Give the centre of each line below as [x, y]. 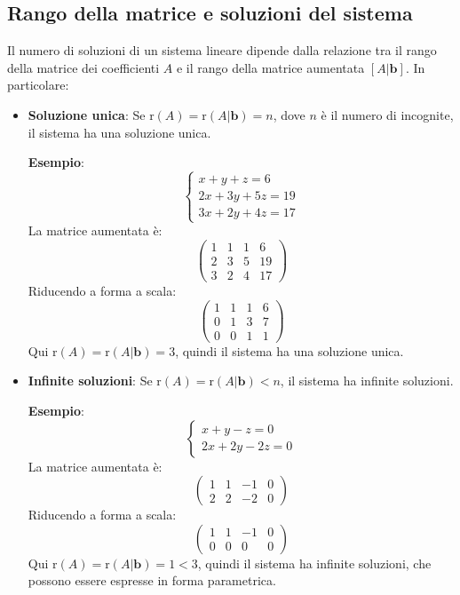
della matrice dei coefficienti [83, 67]
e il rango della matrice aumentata [270, 67]
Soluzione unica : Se [87, 114]
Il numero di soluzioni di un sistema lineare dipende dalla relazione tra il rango [222, 50]
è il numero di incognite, [387, 114]
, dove [289, 114]
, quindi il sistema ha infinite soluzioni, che [314, 563]
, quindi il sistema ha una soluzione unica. [289, 350]
